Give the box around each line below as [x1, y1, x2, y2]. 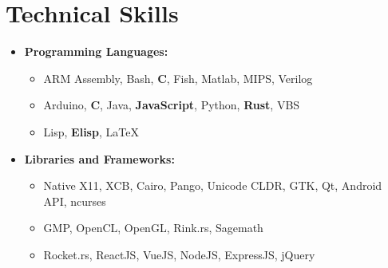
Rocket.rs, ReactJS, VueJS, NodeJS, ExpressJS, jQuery [43, 246, 315, 262]
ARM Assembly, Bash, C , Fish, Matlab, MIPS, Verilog [43, 69, 313, 86]
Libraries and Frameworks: [24, 150, 175, 167]
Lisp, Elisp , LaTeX [43, 123, 139, 140]
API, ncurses [43, 192, 106, 209]
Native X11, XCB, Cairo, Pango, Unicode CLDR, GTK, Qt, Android [43, 177, 382, 194]
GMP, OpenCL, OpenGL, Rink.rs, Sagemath [43, 219, 263, 236]
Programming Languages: [24, 43, 168, 60]
